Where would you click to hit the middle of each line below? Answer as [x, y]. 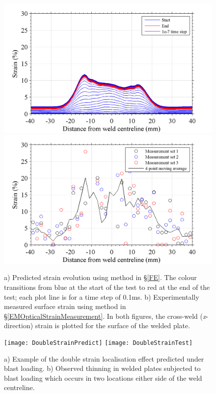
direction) [19, 325]
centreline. [19, 387]
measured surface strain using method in [65, 306]
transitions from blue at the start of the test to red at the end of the [107, 287]
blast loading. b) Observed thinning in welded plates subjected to [102, 368]
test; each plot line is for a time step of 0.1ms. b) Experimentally [102, 296]
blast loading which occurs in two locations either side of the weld [103, 378]
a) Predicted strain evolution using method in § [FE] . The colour [100, 277]
